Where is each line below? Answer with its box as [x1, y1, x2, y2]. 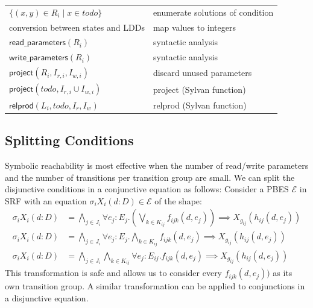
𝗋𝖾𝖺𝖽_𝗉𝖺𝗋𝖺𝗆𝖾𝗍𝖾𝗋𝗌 [9, 39, 66, 48]
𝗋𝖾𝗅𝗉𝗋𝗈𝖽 [9, 101, 34, 110]
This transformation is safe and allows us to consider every [5, 266, 223, 279]
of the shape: [154, 194, 202, 207]
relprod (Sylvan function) [153, 98, 247, 111]
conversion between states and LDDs [9, 20, 145, 33]
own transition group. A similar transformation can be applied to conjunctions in [5, 280, 305, 292]
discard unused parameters [153, 66, 252, 79]
